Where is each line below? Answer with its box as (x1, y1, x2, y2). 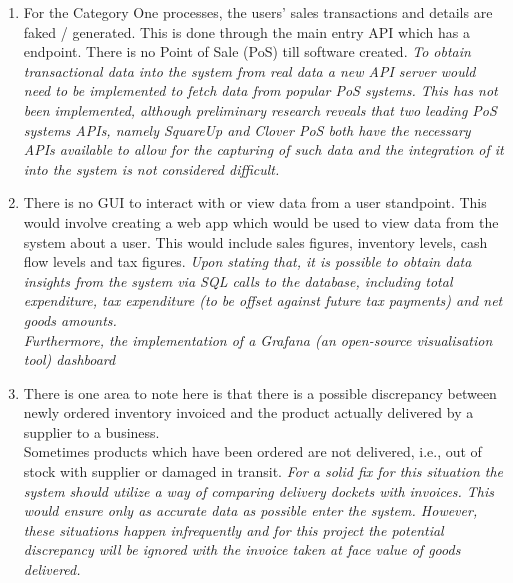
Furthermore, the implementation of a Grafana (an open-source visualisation (23, 329, 493, 350)
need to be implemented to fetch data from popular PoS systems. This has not (23, 80, 498, 101)
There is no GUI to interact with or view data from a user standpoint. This (23, 192, 487, 213)
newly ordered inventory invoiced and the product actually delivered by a (23, 402, 474, 423)
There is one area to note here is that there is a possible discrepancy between (23, 382, 497, 403)
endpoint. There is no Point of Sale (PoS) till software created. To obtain (23, 41, 471, 62)
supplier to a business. (23, 421, 160, 442)
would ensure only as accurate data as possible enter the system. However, (23, 500, 478, 521)
